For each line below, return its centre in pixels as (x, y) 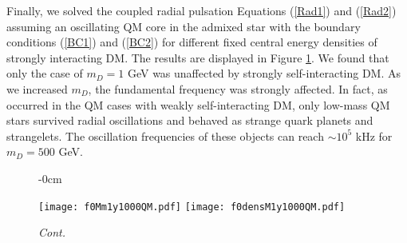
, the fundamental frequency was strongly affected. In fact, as (238, 88)
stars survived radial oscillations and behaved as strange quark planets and (190, 120)
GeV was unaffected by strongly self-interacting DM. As (264, 73)
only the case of (45, 73)
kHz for (374, 135)
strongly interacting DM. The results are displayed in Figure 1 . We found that (198, 57)
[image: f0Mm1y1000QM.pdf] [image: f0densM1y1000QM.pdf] (192, 207)
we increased (37, 88)
